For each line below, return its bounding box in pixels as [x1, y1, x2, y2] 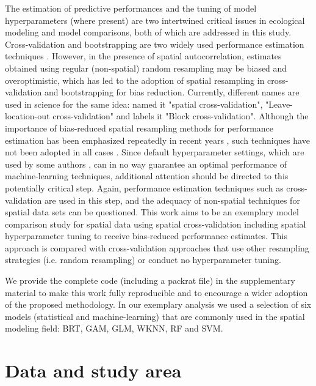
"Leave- [265, 97, 293, 110]
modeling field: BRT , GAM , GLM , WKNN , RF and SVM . [5, 322, 223, 335]
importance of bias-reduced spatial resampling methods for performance [5, 121, 274, 134]
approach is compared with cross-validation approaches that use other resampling [5, 241, 309, 254]
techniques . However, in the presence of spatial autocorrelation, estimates [5, 50, 282, 62]
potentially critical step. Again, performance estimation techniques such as [5, 181, 284, 194]
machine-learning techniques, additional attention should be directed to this [5, 169, 289, 182]
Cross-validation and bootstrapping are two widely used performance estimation [5, 37, 304, 50]
